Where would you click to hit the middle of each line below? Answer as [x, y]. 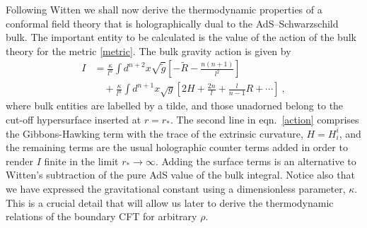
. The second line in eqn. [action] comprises [264, 120]
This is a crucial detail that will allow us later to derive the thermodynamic [170, 202]
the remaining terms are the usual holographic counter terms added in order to [177, 147]
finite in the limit [81, 161]
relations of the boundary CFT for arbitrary [101, 216]
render [19, 161]
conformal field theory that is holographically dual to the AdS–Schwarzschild [172, 23]
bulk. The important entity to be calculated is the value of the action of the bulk [181, 37]
